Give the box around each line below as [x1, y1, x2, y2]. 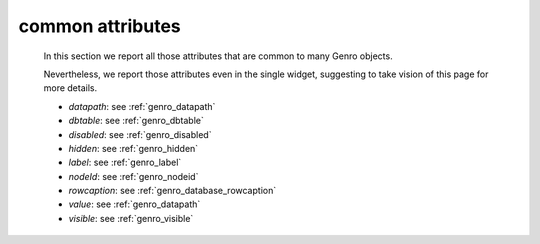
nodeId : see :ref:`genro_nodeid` [68, 170, 199, 182]
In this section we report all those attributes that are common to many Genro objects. [43, 50, 394, 62]
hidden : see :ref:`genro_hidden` [68, 142, 199, 154]
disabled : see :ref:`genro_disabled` [68, 128, 212, 140]
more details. [43, 82, 98, 94]
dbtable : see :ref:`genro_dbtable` [68, 115, 204, 127]
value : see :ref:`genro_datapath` [68, 198, 201, 210]
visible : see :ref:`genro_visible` [68, 212, 194, 224]
